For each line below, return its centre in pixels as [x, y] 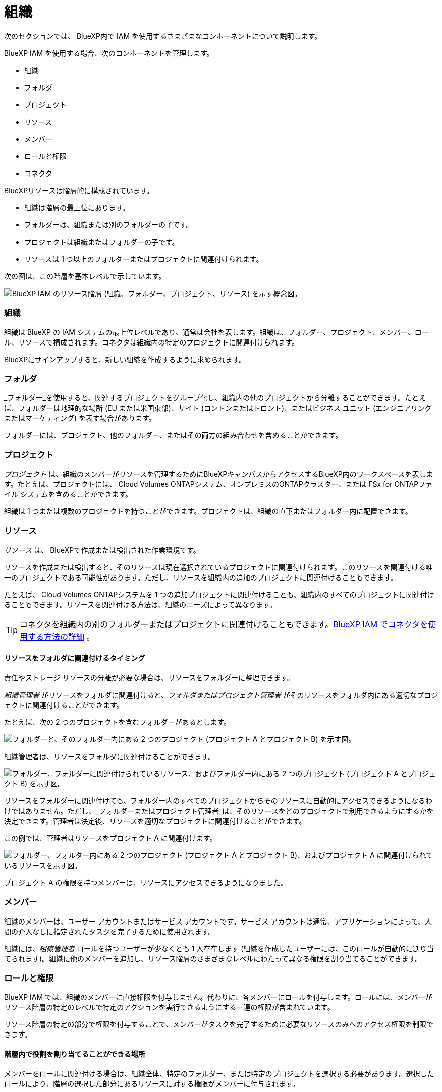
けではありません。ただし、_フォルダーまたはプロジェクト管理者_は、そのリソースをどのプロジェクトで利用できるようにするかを [219, 811]
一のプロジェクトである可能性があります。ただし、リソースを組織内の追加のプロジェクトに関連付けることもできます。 [201, 577]
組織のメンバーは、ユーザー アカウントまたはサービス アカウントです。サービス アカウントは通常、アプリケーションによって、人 [218, 921]
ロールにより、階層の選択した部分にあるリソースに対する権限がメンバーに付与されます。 [152, 1083]
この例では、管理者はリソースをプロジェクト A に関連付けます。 [111, 838]
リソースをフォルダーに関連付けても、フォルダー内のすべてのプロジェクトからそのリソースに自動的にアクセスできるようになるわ [218, 800]
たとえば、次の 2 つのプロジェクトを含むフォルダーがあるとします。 [118, 722]
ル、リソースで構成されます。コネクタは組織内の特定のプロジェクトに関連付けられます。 [151, 342]
